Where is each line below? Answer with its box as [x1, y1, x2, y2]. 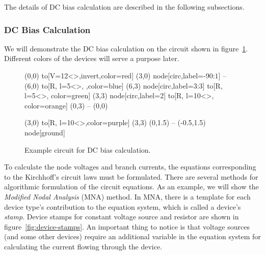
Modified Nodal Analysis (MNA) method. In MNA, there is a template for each [4, 191, 251, 202]
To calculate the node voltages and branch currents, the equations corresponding [4, 161, 256, 172]
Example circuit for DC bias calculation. [24, 144, 151, 155]
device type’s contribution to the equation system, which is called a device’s [4, 201, 241, 212]
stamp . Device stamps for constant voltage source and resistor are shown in [4, 211, 239, 222]
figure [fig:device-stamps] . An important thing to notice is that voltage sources [4, 221, 250, 232]
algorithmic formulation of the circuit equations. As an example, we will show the [4, 181, 259, 192]
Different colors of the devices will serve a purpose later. [4, 53, 179, 64]
